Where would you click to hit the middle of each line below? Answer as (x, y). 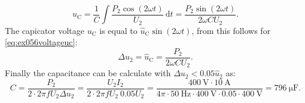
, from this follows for (231, 30)
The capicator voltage (45, 30)
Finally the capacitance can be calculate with (88, 73)
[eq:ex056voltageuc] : (41, 42)
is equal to (118, 30)
